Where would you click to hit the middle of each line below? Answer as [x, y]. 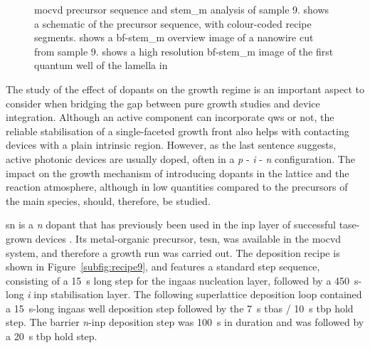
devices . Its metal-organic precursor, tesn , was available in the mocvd [188, 238]
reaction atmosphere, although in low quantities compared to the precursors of [177, 187]
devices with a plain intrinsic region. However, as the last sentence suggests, [171, 145]
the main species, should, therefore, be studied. [108, 200]
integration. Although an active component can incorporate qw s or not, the [170, 117]
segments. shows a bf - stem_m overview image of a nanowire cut [174, 37]
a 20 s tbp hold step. [52, 336]
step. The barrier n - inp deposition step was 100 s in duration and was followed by [185, 322]
